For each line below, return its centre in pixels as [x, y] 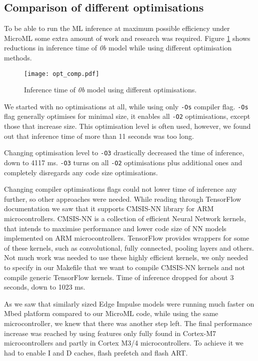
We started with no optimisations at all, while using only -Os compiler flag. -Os [126, 106]
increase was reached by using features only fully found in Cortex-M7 [110, 333]
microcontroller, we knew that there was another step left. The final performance [128, 323]
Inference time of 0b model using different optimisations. [110, 90]
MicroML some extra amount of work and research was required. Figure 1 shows [127, 38]
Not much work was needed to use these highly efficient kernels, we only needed [126, 257]
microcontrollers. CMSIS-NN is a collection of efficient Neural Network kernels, [125, 218]
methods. [18, 57]
